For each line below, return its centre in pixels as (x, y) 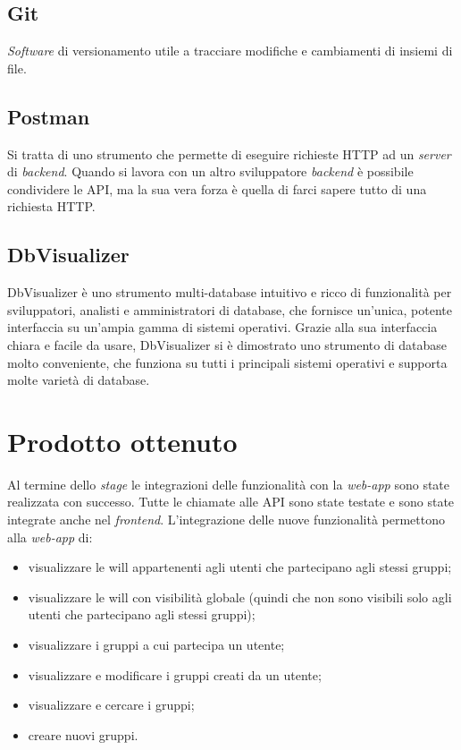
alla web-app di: (50, 537)
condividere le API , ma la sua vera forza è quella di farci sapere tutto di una (217, 188)
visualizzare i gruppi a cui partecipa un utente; (156, 645)
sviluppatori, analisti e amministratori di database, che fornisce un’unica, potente (230, 309)
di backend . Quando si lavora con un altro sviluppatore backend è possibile (210, 171)
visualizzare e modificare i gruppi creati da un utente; (175, 674)
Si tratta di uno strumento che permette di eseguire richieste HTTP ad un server (229, 153)
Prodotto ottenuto (122, 441)
